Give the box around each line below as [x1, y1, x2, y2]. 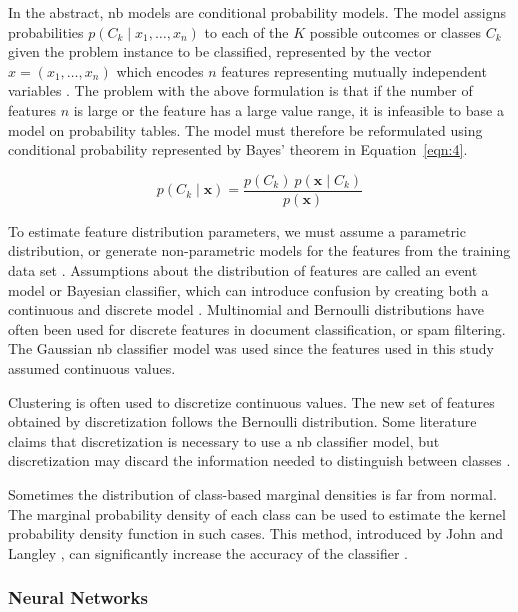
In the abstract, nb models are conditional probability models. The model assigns [8, 2, 506, 22]
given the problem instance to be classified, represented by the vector [8, 41, 432, 62]
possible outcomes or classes [309, 21, 481, 42]
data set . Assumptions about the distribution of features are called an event [8, 260, 478, 280]
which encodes [116, 60, 204, 81]
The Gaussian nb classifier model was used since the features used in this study [8, 338, 494, 359]
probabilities [8, 21, 84, 42]
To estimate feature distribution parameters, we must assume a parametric [8, 220, 466, 241]
